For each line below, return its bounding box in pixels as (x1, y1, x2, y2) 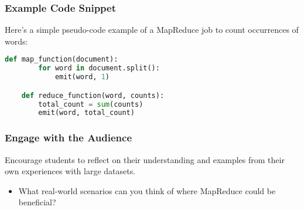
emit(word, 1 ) (54, 73, 110, 82)
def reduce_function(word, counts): (21, 91, 165, 100)
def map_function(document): (5, 55, 118, 64)
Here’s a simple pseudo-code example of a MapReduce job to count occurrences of (5, 23, 299, 36)
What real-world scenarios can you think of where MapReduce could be (18, 184, 276, 197)
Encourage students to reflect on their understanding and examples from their (5, 153, 285, 165)
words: (5, 35, 28, 47)
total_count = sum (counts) (38, 100, 144, 109)
